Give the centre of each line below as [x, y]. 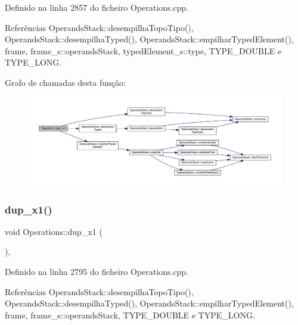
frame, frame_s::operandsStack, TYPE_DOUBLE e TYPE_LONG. [130, 315]
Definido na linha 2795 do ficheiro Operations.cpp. [97, 272]
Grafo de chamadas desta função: [65, 82]
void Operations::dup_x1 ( [54, 231]
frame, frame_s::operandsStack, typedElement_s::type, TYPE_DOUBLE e [143, 50]
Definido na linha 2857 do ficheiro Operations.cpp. [97, 7]
